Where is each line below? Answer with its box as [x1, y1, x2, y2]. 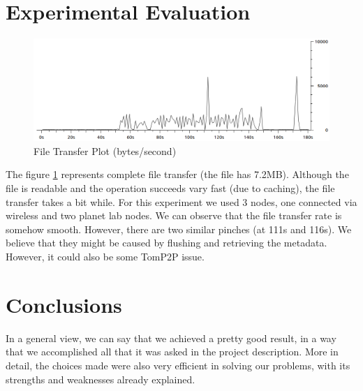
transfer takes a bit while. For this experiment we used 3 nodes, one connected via [6, 194, 357, 209]
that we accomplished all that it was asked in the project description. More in [6, 344, 339, 359]
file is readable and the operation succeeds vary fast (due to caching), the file [6, 181, 335, 195]
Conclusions [6, 290, 122, 318]
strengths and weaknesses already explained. [6, 371, 195, 386]
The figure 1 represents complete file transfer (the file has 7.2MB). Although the [6, 167, 349, 182]
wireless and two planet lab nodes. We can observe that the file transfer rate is [6, 208, 342, 223]
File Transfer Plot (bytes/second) [34, 143, 177, 158]
